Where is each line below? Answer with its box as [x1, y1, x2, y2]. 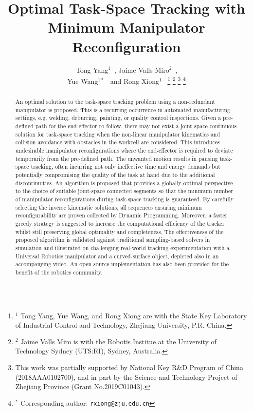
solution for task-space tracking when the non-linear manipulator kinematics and [15, 130, 220, 138]
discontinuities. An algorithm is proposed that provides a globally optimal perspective [15, 178, 233, 187]
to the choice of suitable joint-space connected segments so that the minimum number [15, 187, 233, 195]
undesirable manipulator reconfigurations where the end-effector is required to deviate [15, 146, 233, 155]
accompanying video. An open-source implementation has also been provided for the [15, 260, 229, 268]
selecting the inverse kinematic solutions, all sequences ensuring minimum [15, 203, 202, 211]
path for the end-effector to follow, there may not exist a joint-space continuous [35, 122, 237, 130]
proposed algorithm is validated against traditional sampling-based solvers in [15, 235, 210, 244]
